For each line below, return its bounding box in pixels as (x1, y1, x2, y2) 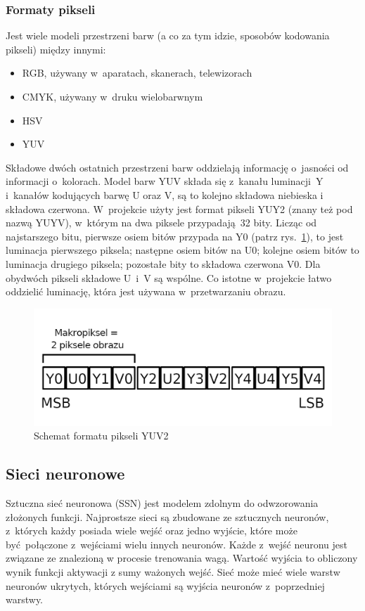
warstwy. (6, 592, 44, 607)
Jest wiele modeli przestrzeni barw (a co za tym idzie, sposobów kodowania (6, 28, 330, 43)
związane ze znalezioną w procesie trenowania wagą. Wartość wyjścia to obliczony (6, 551, 358, 565)
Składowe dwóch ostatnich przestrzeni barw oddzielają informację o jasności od (6, 160, 349, 174)
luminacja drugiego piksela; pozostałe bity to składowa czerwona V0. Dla (6, 256, 321, 271)
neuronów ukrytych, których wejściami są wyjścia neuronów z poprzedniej (6, 578, 325, 593)
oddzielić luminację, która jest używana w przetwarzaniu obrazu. (6, 284, 286, 299)
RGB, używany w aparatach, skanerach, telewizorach (22, 65, 252, 80)
